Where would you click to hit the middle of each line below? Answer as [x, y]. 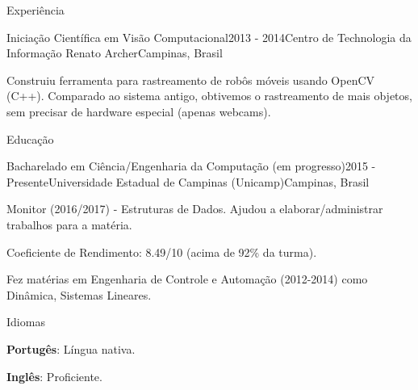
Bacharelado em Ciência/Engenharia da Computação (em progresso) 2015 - [191, 166]
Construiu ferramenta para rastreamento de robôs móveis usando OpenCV [191, 80]
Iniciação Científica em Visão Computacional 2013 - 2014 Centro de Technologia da [209, 37]
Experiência [36, 10]
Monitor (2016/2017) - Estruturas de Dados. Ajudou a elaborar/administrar [195, 209]
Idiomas [26, 322]
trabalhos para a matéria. [69, 224]
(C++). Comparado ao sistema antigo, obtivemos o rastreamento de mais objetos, [209, 96]
